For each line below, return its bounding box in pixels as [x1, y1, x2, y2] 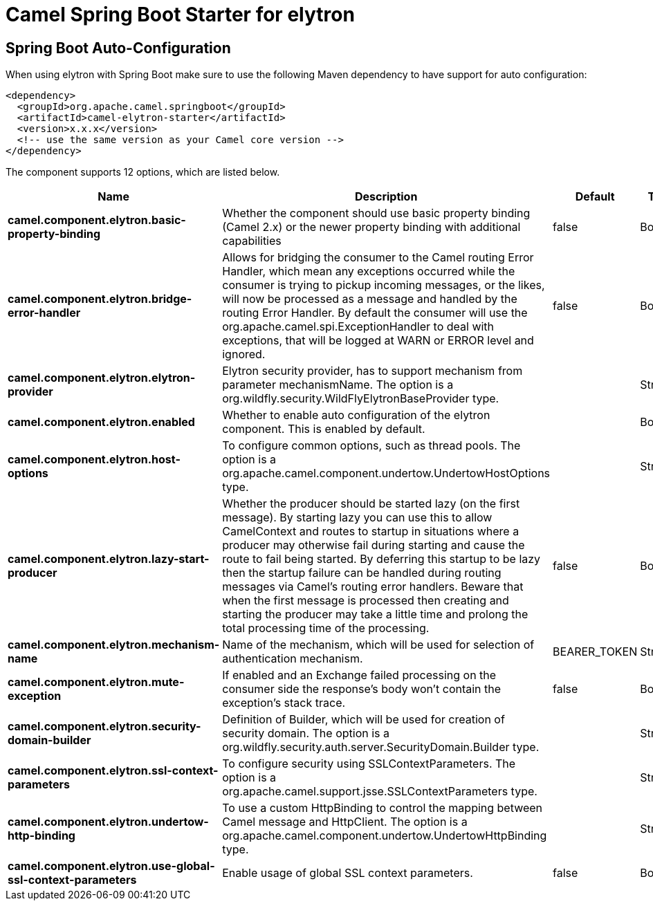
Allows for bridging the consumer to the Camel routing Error [222, 250, 534, 265]
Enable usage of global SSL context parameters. [222, 866, 473, 880]
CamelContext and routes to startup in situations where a [222, 524, 519, 539]
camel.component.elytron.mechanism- [8, 638, 220, 652]
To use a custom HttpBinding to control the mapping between [222, 801, 543, 815]
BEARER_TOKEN [553, 645, 638, 659]
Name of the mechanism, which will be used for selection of [222, 638, 535, 652]
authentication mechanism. [222, 651, 363, 666]
